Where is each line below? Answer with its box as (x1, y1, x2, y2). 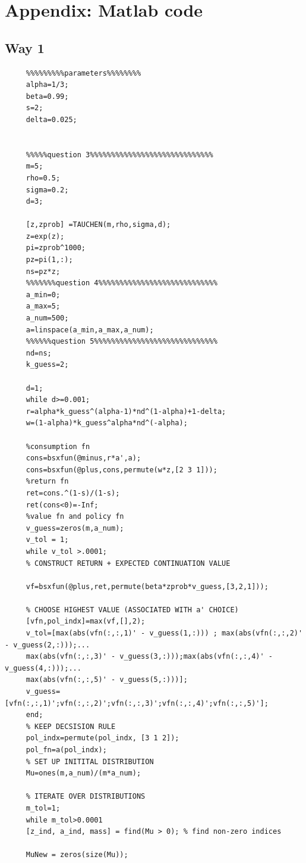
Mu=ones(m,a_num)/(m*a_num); (26, 769, 141, 778)
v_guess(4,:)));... (5, 663, 81, 672)
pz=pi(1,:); (26, 256, 73, 264)
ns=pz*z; (26, 267, 61, 276)
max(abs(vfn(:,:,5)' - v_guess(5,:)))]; (26, 675, 188, 684)
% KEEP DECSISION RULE (26, 722, 116, 731)
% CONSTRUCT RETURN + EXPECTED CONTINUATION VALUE (26, 559, 231, 568)
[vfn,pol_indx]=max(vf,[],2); (26, 617, 146, 626)
